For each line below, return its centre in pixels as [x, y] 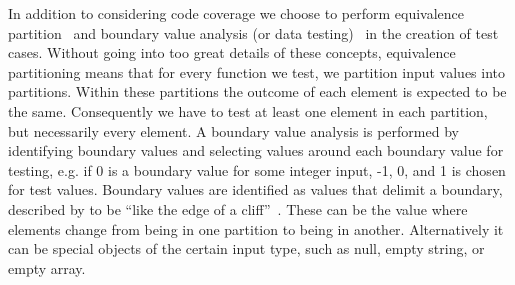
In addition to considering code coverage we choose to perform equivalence [236, 13]
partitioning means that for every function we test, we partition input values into [257, 71]
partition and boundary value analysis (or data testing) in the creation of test [253, 32]
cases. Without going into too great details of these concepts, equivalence [232, 52]
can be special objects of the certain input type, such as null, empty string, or [246, 248]
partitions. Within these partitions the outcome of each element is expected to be [257, 91]
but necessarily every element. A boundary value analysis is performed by [233, 130]
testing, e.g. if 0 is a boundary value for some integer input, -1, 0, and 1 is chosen [257, 169]
